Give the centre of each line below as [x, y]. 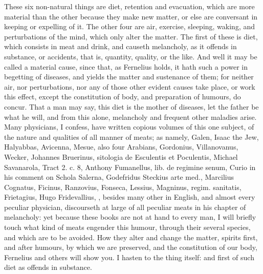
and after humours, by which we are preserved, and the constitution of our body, [131, 247]
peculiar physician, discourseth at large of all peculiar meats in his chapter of [125, 207]
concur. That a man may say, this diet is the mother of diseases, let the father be [131, 106]
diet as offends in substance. [48, 267]
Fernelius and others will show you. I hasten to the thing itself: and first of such [129, 257]
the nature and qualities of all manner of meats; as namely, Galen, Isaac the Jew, [131, 136]
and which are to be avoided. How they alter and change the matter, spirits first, [131, 237]
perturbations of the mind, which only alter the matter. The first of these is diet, [131, 36]
